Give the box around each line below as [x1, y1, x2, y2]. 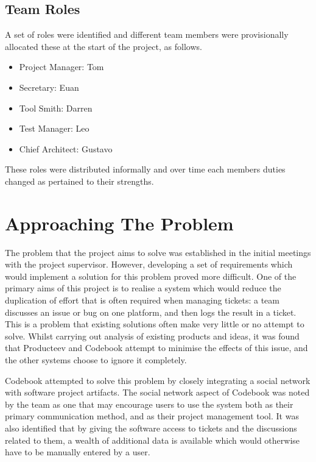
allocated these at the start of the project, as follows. [5, 40, 202, 52]
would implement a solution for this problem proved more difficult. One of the [5, 269, 297, 282]
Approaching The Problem [5, 210, 234, 235]
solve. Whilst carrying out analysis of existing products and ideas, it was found [5, 329, 300, 342]
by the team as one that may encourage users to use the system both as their [5, 397, 293, 410]
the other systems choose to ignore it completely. [5, 354, 187, 366]
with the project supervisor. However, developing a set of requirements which [5, 258, 293, 271]
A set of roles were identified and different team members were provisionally [5, 28, 289, 41]
